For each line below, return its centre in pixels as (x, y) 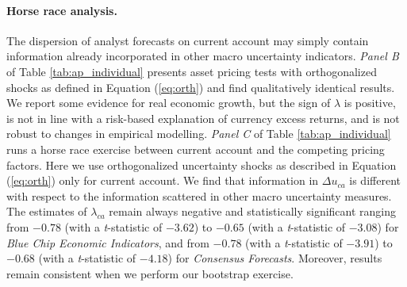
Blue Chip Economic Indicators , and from (108, 242)
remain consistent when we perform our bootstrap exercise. (150, 273)
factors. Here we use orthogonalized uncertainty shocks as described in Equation (202, 165)
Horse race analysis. (62, 10)
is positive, (370, 103)
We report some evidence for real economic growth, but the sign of (169, 103)
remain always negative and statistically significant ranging (253, 211)
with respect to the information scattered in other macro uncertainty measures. (199, 195)
